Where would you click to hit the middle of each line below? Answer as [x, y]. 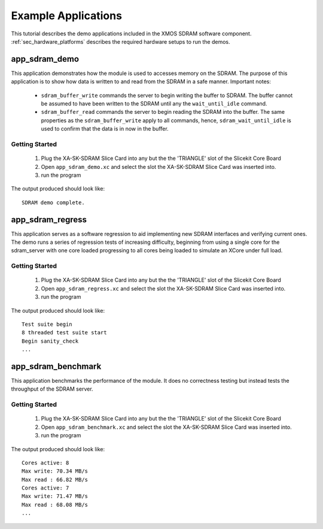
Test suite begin [47, 324]
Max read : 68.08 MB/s [55, 504]
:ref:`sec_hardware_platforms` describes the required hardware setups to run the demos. [121, 41]
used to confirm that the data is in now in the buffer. [105, 129]
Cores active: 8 [45, 463]
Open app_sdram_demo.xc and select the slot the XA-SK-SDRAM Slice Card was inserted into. [159, 167]
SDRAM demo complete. [53, 202]
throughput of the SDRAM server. [52, 389]
